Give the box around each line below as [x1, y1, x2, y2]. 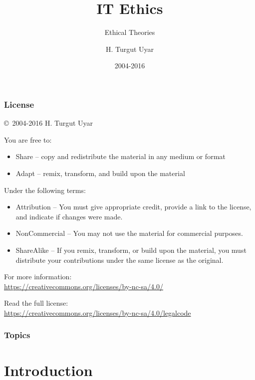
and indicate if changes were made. [15, 211, 123, 221]
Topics [4, 329, 30, 341]
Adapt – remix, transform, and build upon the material [15, 168, 185, 178]
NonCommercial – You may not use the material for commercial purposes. [15, 228, 243, 238]
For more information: [4, 271, 72, 282]
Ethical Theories [104, 27, 155, 37]
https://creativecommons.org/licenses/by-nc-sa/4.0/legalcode [4, 307, 191, 318]
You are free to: [4, 134, 52, 145]
